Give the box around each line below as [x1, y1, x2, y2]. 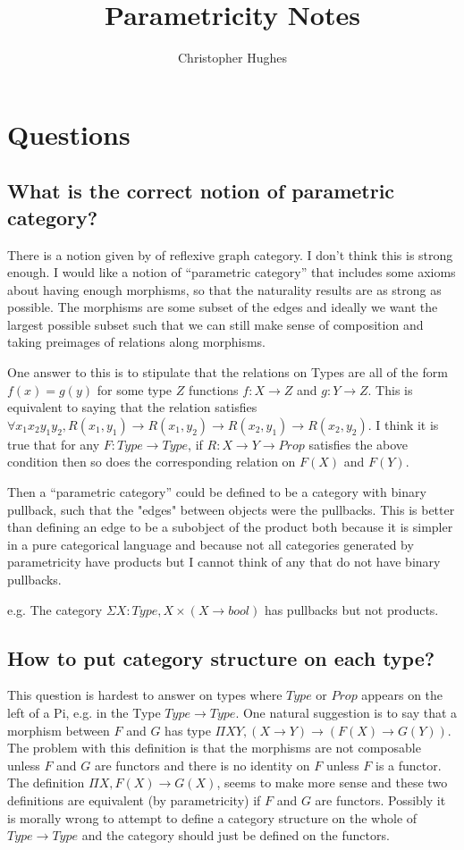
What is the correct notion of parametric [7, 177, 395, 205]
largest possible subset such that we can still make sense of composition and [7, 315, 424, 333]
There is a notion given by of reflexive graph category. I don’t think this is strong [7, 245, 453, 264]
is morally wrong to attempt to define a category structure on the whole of [7, 808, 418, 827]
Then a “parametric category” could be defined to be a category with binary [7, 483, 426, 501]
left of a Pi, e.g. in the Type [7, 703, 161, 721]
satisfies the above [308, 434, 409, 453]
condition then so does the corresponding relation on [7, 452, 296, 471]
